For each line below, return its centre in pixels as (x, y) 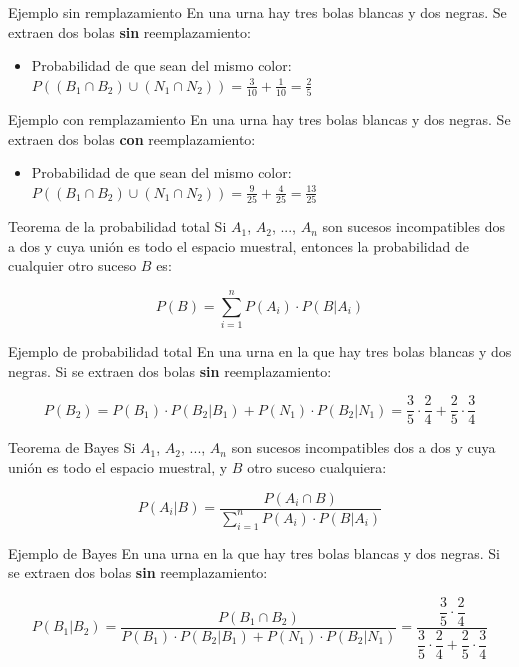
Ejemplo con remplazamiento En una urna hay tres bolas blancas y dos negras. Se (259, 119)
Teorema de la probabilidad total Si (117, 226)
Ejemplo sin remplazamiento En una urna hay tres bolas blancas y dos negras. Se (257, 12)
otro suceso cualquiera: (317, 466)
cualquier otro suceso (72, 265)
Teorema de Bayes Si (72, 447)
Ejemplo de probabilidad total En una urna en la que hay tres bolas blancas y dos (260, 351)
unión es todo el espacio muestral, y (118, 466)
